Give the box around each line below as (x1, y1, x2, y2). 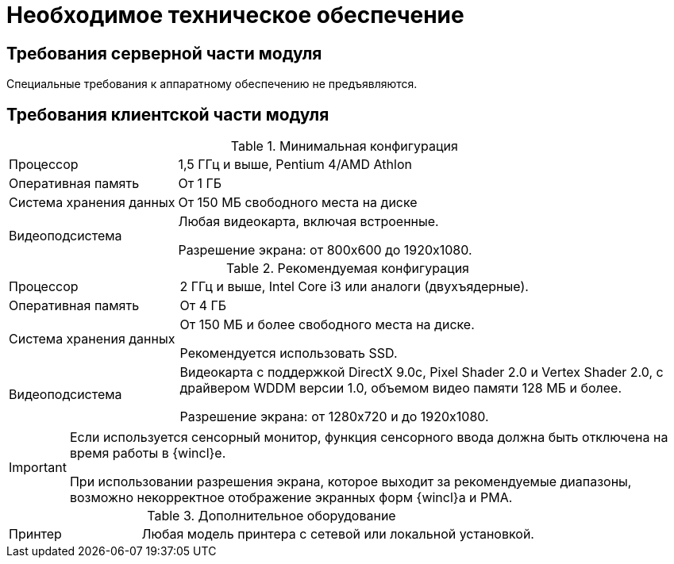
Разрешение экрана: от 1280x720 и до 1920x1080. (179, 409, 489, 425)
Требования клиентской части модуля (6, 104, 329, 125)
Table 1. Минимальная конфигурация (230, 138, 458, 155)
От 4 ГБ (179, 297, 227, 314)
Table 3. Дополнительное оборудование (147, 508, 396, 524)
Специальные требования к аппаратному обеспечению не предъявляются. (6, 77, 418, 91)
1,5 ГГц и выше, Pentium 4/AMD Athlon (178, 156, 412, 173)
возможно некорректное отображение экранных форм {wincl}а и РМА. (69, 489, 513, 506)
